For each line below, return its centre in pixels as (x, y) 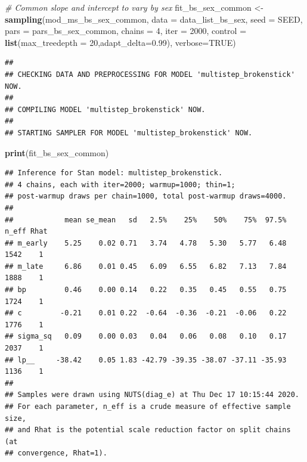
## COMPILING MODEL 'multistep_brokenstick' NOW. (105, 109)
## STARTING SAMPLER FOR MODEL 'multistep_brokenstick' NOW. (129, 133)
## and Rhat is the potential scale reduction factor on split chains (148, 430)
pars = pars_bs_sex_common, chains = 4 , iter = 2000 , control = (126, 31)
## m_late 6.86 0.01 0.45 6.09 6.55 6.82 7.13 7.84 (146, 266)
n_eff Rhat (26, 232)
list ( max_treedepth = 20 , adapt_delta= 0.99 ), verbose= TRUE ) (120, 42)
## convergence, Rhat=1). (56, 453)
